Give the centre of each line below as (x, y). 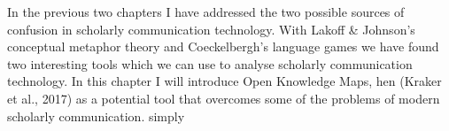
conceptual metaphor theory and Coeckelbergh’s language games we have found (223, 46)
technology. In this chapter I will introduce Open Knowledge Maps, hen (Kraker (224, 81)
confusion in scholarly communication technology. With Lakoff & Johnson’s (211, 29)
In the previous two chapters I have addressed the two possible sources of (206, 12)
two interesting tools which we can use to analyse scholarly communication (210, 63)
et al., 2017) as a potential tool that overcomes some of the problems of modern (224, 98)
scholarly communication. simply (96, 116)
